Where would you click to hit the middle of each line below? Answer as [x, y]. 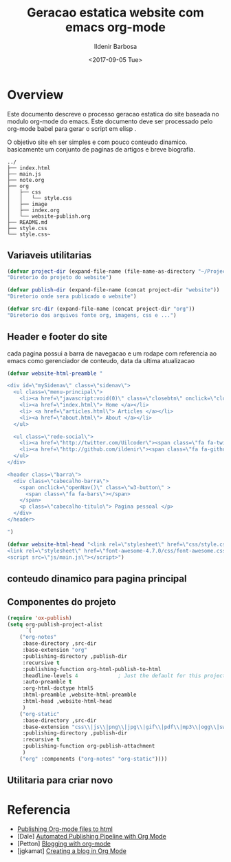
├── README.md [27, 222]
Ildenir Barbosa [115, 46]
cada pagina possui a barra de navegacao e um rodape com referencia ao [112, 353]
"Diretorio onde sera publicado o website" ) [72, 297]
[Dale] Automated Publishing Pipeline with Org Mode [91, 837]
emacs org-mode [115, 27]
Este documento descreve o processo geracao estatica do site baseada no [113, 114]
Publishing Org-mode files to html [65, 829]
